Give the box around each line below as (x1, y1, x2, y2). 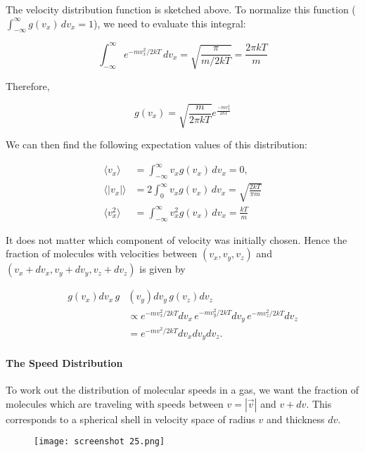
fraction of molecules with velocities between (6, 246, 198, 261)
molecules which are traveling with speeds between (6, 396, 224, 411)
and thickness (267, 411, 325, 426)
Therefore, (6, 78, 50, 93)
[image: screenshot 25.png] (34, 437, 165, 447)
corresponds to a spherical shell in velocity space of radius (6, 411, 255, 426)
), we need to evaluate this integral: (93, 15, 246, 30)
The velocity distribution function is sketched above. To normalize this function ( (6, 2, 356, 16)
